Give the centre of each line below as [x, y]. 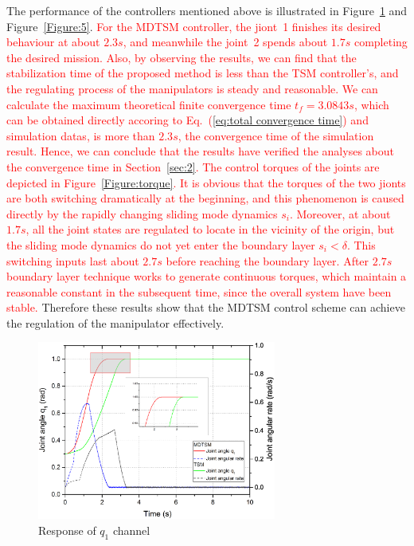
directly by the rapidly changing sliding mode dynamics [142, 213]
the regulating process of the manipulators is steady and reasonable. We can [192, 88]
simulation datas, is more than [81, 135]
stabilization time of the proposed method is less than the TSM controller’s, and [203, 73]
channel [131, 530]
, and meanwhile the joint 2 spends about [225, 42]
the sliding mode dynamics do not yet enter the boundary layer [161, 244]
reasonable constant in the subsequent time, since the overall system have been [199, 291]
